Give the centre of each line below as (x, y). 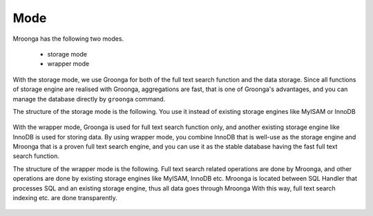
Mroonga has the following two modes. (68, 39)
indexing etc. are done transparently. (65, 198)
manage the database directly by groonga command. (89, 99)
